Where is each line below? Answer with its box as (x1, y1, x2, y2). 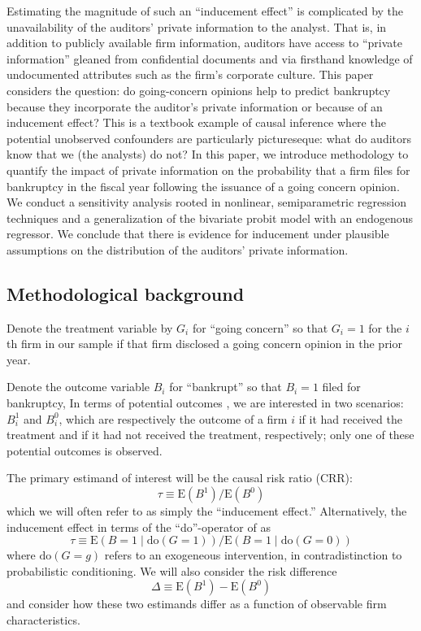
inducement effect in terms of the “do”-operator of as (7, 518, 271, 535)
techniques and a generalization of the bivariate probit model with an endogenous (7, 209, 414, 226)
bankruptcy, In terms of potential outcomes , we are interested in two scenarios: (7, 394, 404, 411)
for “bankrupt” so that (169, 378, 282, 395)
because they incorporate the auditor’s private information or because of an (7, 98, 383, 115)
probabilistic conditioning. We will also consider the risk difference (7, 562, 337, 579)
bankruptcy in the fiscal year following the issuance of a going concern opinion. (7, 177, 400, 194)
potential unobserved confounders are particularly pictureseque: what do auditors (7, 129, 412, 146)
